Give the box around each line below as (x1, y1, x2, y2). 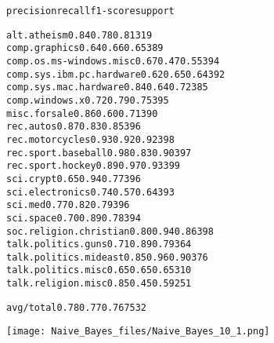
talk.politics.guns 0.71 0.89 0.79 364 (6, 239, 192, 250)
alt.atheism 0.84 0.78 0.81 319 (6, 29, 153, 41)
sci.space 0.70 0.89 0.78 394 (6, 212, 141, 224)
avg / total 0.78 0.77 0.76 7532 (6, 301, 147, 313)
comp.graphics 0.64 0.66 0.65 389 (6, 42, 164, 54)
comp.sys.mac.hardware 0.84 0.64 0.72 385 (6, 82, 208, 93)
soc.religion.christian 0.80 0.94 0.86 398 (6, 225, 214, 237)
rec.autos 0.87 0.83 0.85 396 (6, 121, 141, 133)
